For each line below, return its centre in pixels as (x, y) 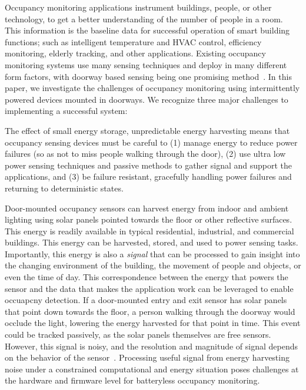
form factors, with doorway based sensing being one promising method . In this (148, 76)
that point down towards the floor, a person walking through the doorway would (150, 311)
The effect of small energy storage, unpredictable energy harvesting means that (147, 130)
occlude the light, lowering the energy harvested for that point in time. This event (153, 323)
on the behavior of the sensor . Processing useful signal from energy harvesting (147, 357)
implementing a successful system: (66, 111)
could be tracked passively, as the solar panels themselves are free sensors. (138, 334)
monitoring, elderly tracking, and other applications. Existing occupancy (135, 53)
